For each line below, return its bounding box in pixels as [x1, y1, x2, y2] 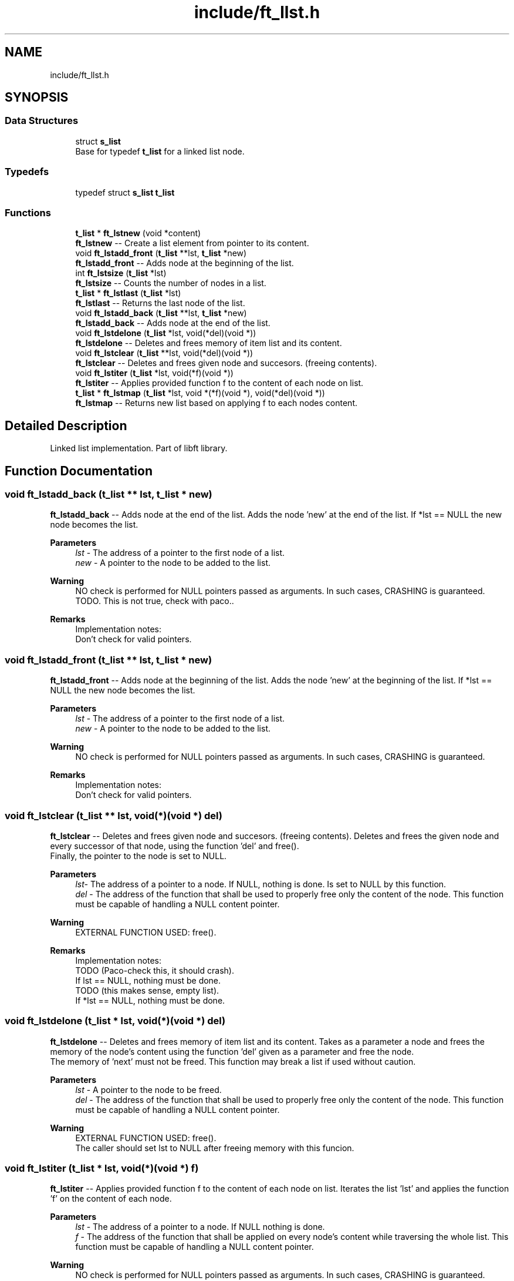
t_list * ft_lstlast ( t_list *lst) [75, 288, 181, 299]
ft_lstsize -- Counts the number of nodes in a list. [75, 278, 266, 289]
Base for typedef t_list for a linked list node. [75, 146, 245, 156]
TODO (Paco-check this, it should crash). [75, 965, 234, 975]
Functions [5, 206, 51, 219]
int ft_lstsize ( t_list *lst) [75, 268, 167, 279]
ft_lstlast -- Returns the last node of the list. [75, 298, 245, 308]
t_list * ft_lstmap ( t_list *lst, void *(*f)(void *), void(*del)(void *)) [75, 388, 325, 398]
